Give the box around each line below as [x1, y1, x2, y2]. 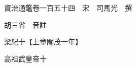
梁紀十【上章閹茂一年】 [4, 36, 82, 47]
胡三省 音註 [4, 19, 47, 30]
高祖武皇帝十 [4, 53, 47, 63]
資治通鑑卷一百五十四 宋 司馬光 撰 [4, 3, 132, 13]
